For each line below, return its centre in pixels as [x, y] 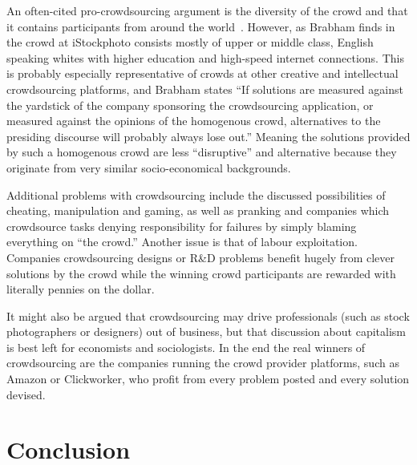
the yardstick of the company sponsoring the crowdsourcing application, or [190, 105]
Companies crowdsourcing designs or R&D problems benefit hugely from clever [200, 257]
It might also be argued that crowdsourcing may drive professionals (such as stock [208, 315]
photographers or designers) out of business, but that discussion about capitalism [206, 332]
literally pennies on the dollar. [81, 289]
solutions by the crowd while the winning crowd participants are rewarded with [201, 273]
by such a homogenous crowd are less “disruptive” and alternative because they [202, 152]
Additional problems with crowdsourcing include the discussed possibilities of [196, 194]
